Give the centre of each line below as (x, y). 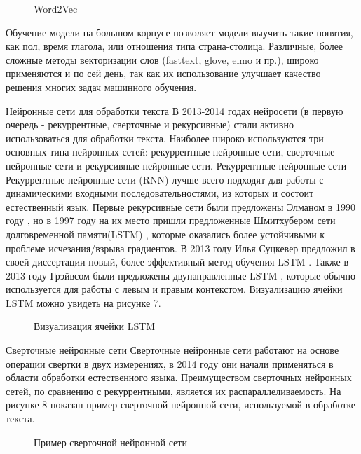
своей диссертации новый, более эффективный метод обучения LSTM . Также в (177, 262)
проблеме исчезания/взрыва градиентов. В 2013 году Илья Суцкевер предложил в (180, 248)
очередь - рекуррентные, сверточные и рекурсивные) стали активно (150, 124)
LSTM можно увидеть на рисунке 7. (83, 302)
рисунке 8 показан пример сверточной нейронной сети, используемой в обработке (181, 405)
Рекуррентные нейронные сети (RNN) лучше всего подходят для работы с (165, 179)
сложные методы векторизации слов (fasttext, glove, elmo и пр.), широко (162, 59)
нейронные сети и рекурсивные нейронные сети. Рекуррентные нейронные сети (176, 165)
